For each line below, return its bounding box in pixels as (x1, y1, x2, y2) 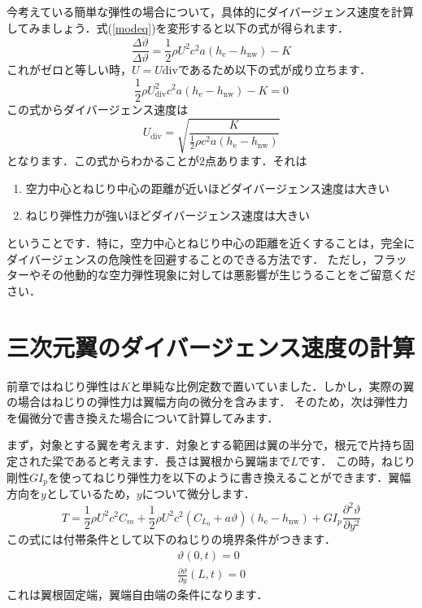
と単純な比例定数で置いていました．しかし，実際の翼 (129, 377, 415, 394)
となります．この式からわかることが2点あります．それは (7, 152, 307, 169)
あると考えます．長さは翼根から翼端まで (74, 452, 291, 469)
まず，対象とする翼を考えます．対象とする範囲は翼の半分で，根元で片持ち (7, 436, 403, 453)
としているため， (46, 484, 137, 501)
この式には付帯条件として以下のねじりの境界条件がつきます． (7, 531, 337, 548)
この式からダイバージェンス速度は (7, 101, 189, 118)
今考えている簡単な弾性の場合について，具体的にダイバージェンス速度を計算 (7, 3, 415, 20)
